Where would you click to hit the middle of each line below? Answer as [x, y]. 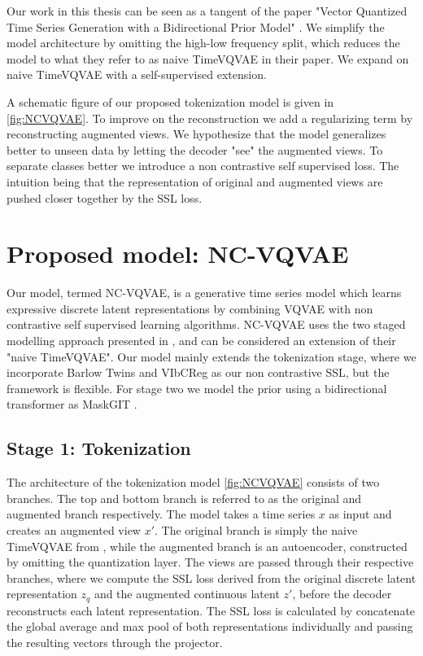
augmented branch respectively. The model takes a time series [161, 514]
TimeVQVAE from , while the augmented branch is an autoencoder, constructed [207, 546]
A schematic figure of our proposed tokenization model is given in [170, 101]
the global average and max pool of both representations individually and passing [210, 626]
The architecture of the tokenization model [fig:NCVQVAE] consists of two [193, 482]
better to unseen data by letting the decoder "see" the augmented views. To [195, 149]
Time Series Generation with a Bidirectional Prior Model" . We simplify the [196, 26]
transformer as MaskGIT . [72, 404]
